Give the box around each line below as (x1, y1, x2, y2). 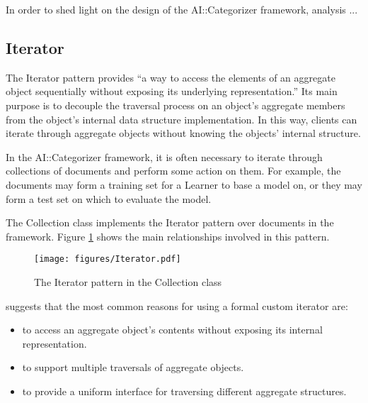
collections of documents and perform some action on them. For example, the (6, 163, 341, 178)
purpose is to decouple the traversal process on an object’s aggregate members (6, 97, 345, 112)
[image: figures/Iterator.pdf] (34, 254, 181, 265)
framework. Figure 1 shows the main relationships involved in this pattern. (6, 228, 330, 243)
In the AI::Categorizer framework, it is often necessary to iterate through (6, 149, 323, 164)
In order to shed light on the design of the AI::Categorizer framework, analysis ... (6, 2, 358, 16)
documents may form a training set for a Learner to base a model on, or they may (6, 177, 362, 192)
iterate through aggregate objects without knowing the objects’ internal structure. (6, 126, 361, 140)
